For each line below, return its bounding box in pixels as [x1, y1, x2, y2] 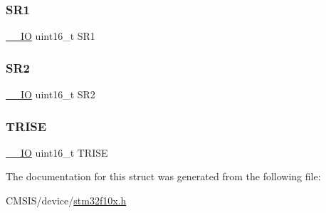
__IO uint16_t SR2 [6, 87, 95, 102]
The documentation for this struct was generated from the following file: [6, 169, 321, 184]
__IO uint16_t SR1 [6, 28, 95, 43]
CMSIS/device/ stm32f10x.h [6, 193, 127, 208]
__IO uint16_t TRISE [6, 145, 108, 160]
